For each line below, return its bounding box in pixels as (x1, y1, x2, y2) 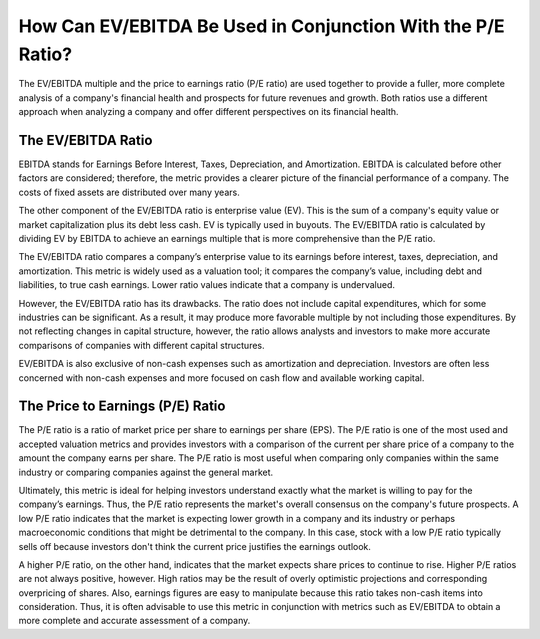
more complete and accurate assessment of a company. (18, 615, 251, 627)
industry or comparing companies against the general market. (18, 466, 274, 478)
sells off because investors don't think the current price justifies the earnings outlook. (18, 540, 372, 552)
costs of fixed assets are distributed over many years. (18, 186, 240, 198)
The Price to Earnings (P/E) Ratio (18, 398, 226, 415)
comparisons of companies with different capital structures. (18, 339, 265, 351)
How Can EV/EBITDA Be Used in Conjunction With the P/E (18, 15, 505, 37)
